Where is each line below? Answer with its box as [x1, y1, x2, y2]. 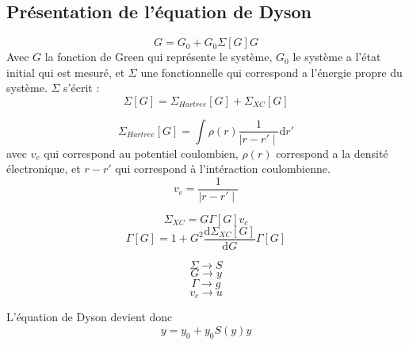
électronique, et [6, 160, 81, 177]
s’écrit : [63, 79, 100, 96]
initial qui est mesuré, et [6, 63, 125, 80]
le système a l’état [292, 48, 381, 65]
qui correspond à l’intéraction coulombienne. [115, 160, 331, 177]
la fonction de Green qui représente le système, [44, 48, 273, 65]
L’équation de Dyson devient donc [6, 309, 173, 325]
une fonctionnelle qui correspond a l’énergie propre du [140, 63, 403, 80]
